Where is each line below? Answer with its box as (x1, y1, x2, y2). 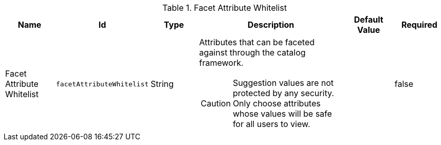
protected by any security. (232, 88, 334, 98)
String (151, 79, 174, 89)
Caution (200, 98, 231, 108)
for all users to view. (232, 119, 310, 129)
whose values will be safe (232, 108, 332, 119)
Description (247, 20, 295, 30)
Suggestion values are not (232, 78, 334, 88)
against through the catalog (199, 47, 306, 58)
